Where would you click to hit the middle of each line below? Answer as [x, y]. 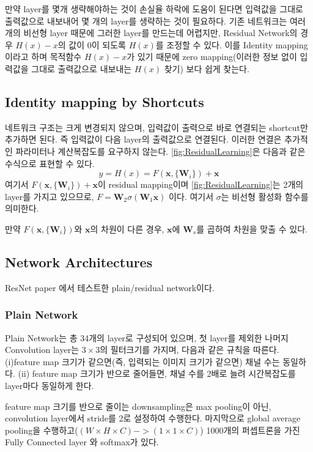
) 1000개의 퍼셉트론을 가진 [250, 430]
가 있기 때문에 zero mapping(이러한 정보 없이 [212, 57]
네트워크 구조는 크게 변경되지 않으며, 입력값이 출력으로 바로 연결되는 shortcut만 [156, 127]
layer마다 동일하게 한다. [50, 385]
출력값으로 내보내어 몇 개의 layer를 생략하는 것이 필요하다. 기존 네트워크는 [146, 20]
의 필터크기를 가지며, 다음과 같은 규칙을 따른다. [190, 350]
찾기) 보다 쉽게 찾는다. [207, 68]
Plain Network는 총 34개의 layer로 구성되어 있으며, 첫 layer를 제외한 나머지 [147, 337]
